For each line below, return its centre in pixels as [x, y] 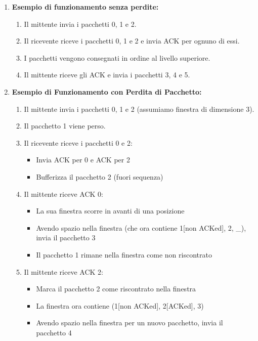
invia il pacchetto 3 [66, 238]
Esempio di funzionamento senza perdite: [85, 7]
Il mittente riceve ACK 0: [63, 194]
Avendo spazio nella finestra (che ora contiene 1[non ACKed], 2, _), [141, 227]
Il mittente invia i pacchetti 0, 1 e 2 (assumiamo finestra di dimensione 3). [139, 109]
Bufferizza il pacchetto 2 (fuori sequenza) [100, 176]
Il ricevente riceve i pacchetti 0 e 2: [78, 142]
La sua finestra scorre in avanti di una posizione [110, 211]
